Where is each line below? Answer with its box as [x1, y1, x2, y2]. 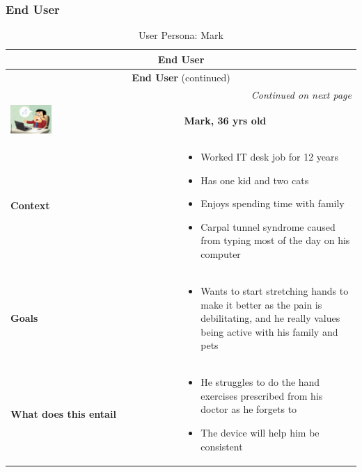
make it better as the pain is [200, 297, 322, 311]
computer [200, 247, 241, 261]
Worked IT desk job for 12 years [200, 149, 339, 164]
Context [10, 198, 50, 213]
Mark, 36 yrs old [184, 113, 267, 128]
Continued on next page [251, 87, 352, 101]
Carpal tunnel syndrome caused [200, 219, 336, 234]
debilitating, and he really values [200, 311, 340, 325]
